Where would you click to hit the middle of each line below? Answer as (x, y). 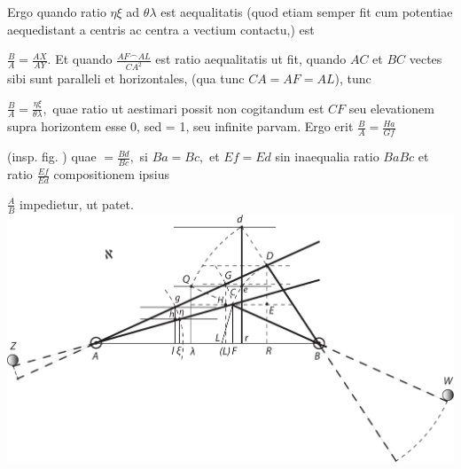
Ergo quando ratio (57, 12)
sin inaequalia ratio (327, 156)
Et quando (84, 59)
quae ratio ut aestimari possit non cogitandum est (188, 108)
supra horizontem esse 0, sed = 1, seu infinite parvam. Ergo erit (180, 126)
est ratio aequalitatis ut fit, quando (251, 59)
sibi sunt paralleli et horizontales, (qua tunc (126, 78)
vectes (426, 59)
